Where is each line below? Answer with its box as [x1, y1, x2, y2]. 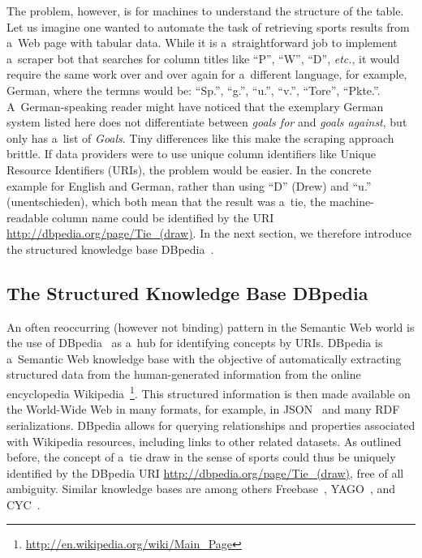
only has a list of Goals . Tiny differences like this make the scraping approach [6, 129, 394, 146]
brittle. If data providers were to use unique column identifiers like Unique [6, 145, 377, 162]
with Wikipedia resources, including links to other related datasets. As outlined [6, 432, 402, 449]
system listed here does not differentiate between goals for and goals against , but [6, 114, 407, 131]
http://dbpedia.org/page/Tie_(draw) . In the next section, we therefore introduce [6, 225, 411, 242]
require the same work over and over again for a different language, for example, [6, 66, 407, 83]
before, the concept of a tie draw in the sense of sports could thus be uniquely [6, 449, 396, 466]
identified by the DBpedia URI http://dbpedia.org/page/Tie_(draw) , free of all [6, 464, 404, 481]
